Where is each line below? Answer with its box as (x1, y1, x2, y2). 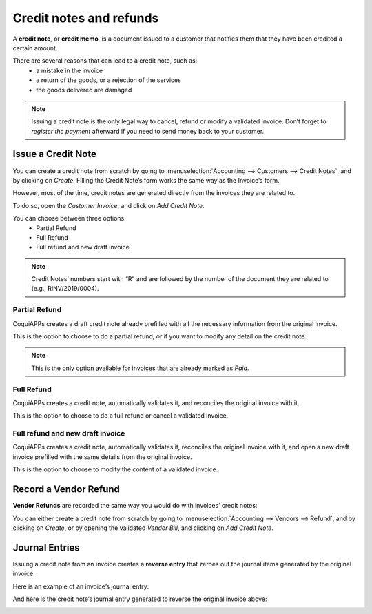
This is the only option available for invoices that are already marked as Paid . (31, 364, 249, 372)
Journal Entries (12, 542, 80, 553)
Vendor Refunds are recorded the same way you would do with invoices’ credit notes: (12, 502, 258, 510)
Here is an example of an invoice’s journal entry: (12, 582, 149, 591)
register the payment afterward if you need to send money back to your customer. (31, 127, 265, 135)
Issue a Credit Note (12, 148, 96, 160)
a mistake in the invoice (36, 66, 103, 74)
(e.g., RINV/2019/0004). (31, 285, 99, 293)
